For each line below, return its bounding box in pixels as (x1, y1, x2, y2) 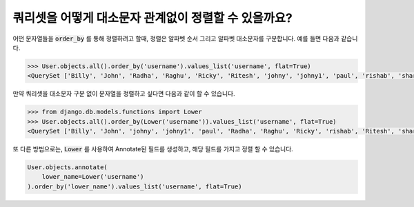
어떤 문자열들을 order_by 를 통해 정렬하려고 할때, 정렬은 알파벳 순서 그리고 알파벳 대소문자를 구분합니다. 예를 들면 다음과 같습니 (12, 34, 358, 43)
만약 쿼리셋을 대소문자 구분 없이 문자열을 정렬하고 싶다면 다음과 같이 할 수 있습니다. (12, 89, 235, 98)
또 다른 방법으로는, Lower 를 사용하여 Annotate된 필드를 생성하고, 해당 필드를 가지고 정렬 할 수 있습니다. (12, 145, 293, 153)
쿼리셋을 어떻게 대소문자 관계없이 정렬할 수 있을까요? (12, 10, 293, 25)
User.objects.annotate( (27, 164, 108, 171)
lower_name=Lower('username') (41, 173, 144, 181)
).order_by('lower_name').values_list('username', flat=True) (27, 182, 242, 190)
